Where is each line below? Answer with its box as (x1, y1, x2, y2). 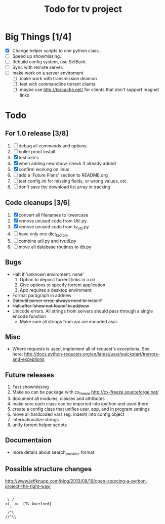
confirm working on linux (18, 167, 70, 173)
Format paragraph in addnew (12, 292, 72, 298)
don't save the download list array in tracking (18, 184, 111, 190)
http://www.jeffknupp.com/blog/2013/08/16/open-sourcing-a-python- (5, 478, 148, 484)
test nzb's (18, 155, 39, 161)
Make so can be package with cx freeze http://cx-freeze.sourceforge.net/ (12, 389, 159, 396)
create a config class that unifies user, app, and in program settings (12, 406, 150, 412)
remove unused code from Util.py (18, 218, 87, 224)
